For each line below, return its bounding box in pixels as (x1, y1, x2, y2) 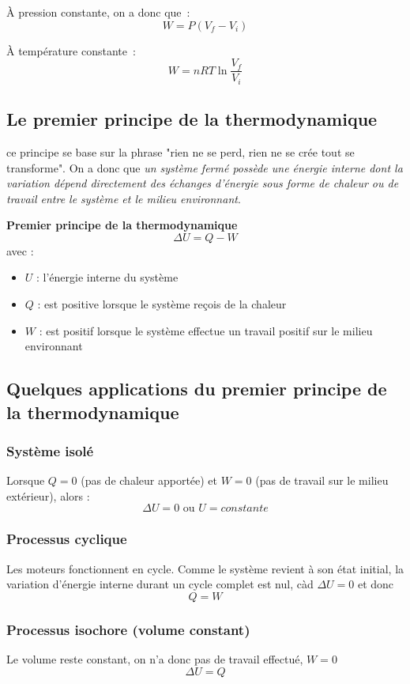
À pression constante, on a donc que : (6, 4, 190, 20)
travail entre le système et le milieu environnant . (6, 190, 241, 206)
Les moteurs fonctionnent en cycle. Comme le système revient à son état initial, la (6, 560, 404, 576)
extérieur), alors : (6, 487, 90, 504)
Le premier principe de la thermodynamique (6, 107, 378, 131)
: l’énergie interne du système (36, 269, 179, 285)
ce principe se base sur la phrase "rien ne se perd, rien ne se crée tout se (6, 143, 355, 160)
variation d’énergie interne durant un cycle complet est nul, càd (6, 576, 314, 592)
